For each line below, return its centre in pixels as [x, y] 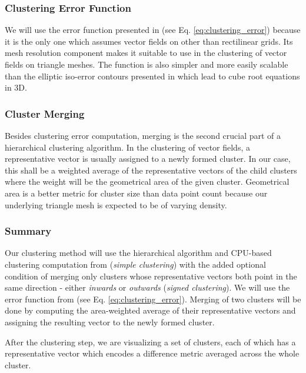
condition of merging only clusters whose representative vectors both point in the [151, 276]
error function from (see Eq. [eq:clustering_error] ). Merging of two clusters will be [153, 299]
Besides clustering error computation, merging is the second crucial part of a [143, 135]
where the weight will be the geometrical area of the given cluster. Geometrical [147, 181]
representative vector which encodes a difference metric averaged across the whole [152, 353]
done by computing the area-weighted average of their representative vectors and [150, 310]
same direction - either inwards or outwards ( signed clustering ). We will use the [147, 287]
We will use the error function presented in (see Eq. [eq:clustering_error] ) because [153, 30]
